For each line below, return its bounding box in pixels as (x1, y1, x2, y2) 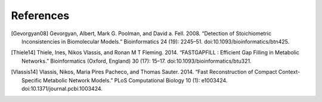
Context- (278, 69, 301, 76)
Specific (21, 76, 42, 84)
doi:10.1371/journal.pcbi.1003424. (21, 85, 103, 92)
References (11, 9, 70, 22)
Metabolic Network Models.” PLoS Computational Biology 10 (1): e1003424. (42, 76, 228, 84)
